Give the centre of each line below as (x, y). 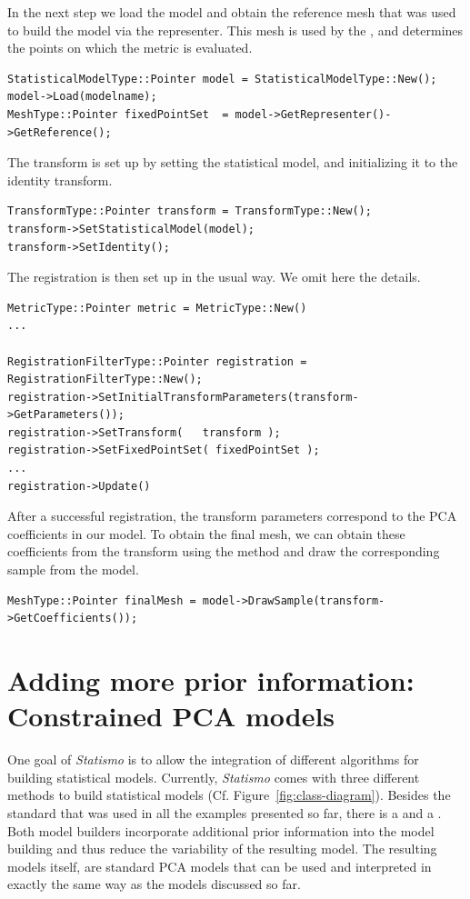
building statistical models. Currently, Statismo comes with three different (214, 777)
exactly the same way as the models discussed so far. (154, 884)
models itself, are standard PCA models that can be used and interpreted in (220, 866)
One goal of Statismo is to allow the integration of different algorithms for (213, 759)
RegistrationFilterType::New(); (105, 380)
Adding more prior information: (211, 680)
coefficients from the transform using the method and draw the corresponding (224, 551)
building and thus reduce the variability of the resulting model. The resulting (222, 849)
